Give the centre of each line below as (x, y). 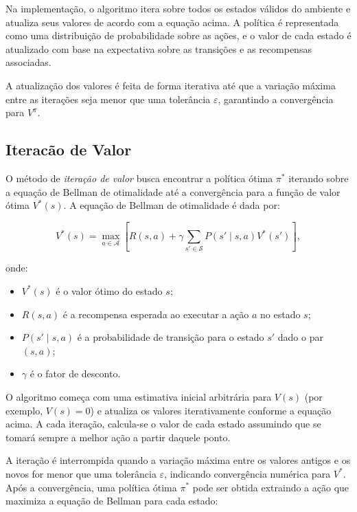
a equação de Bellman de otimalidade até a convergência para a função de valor (173, 191)
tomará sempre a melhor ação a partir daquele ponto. (118, 437)
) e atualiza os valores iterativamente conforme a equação (211, 410)
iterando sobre (319, 178)
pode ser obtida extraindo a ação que (271, 487)
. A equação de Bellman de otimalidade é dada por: (172, 205)
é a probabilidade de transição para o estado (171, 337)
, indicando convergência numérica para (247, 473)
